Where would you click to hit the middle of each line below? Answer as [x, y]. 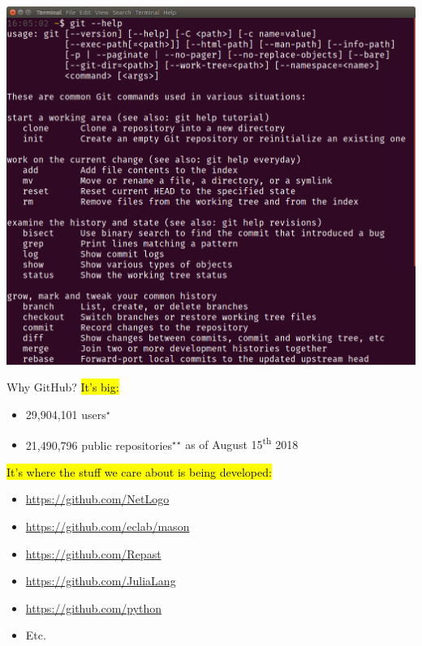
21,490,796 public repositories [99, 445]
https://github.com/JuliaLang [101, 581]
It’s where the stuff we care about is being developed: [139, 471]
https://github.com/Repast [93, 553]
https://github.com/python [94, 607]
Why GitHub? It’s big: [63, 387]
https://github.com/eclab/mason [108, 526]
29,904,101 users [66, 414]
